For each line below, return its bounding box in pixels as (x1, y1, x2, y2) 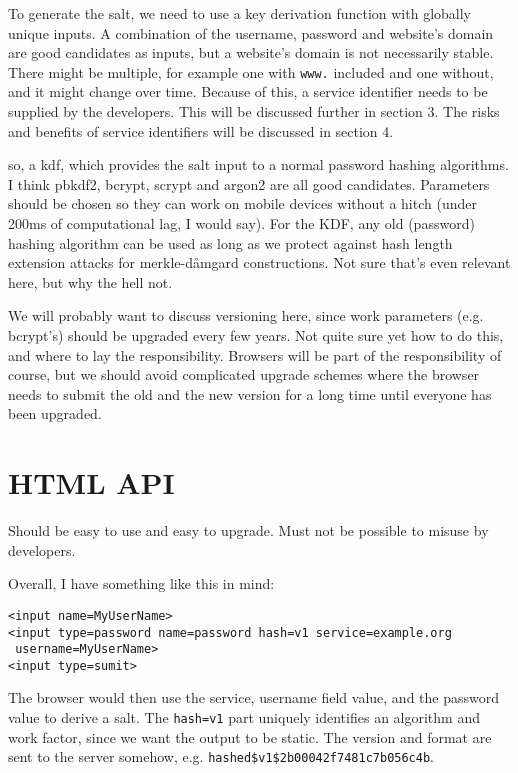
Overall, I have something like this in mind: (8, 573, 275, 594)
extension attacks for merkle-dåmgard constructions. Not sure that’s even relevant (8, 252, 511, 273)
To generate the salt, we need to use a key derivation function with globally (8, 3, 471, 23)
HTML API (8, 462, 175, 503)
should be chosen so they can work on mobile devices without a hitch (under (8, 193, 477, 214)
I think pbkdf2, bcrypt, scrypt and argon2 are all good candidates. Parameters (8, 173, 490, 194)
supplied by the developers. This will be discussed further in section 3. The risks (8, 101, 500, 122)
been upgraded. (8, 403, 102, 424)
